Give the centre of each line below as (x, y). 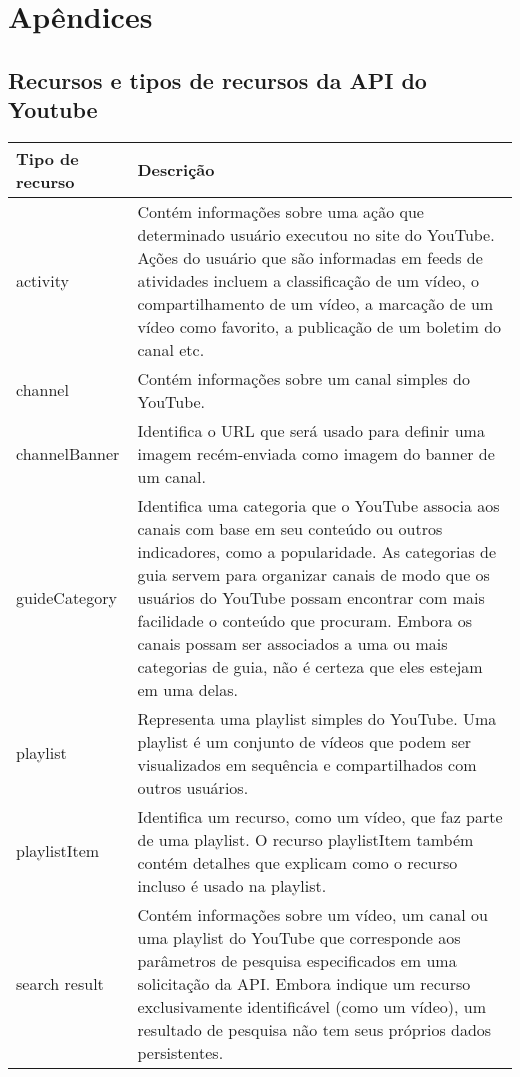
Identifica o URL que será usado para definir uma (311, 430)
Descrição (176, 170)
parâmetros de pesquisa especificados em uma (297, 960)
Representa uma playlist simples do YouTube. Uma (317, 718)
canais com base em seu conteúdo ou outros (290, 528)
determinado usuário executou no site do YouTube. (316, 234)
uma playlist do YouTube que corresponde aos (299, 937)
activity (42, 280)
